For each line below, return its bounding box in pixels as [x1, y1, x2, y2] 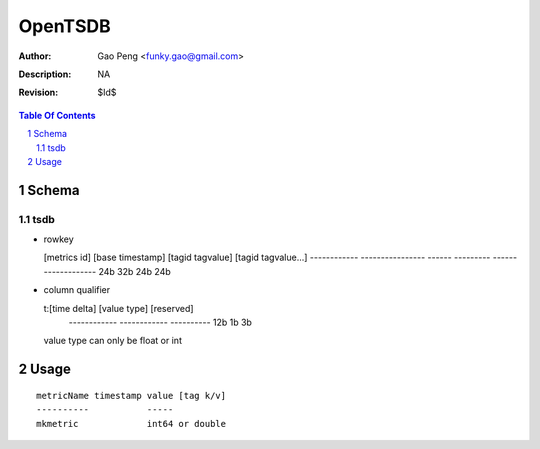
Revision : [18, 86, 59, 99]
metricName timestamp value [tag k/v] [36, 390, 227, 401]
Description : [18, 68, 72, 80]
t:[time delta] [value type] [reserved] [43, 302, 194, 314]
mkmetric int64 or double [36, 418, 227, 429]
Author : [18, 50, 52, 62]
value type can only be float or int [43, 335, 182, 347]
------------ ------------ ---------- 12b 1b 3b [68, 316, 252, 328]
